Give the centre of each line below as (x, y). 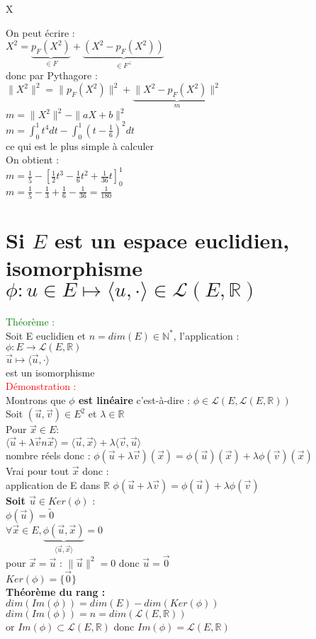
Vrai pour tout (38, 471)
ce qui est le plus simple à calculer (80, 145)
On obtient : (33, 160)
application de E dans (53, 484)
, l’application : (206, 335)
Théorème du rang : (56, 591)
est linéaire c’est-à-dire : (134, 399)
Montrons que (36, 399)
